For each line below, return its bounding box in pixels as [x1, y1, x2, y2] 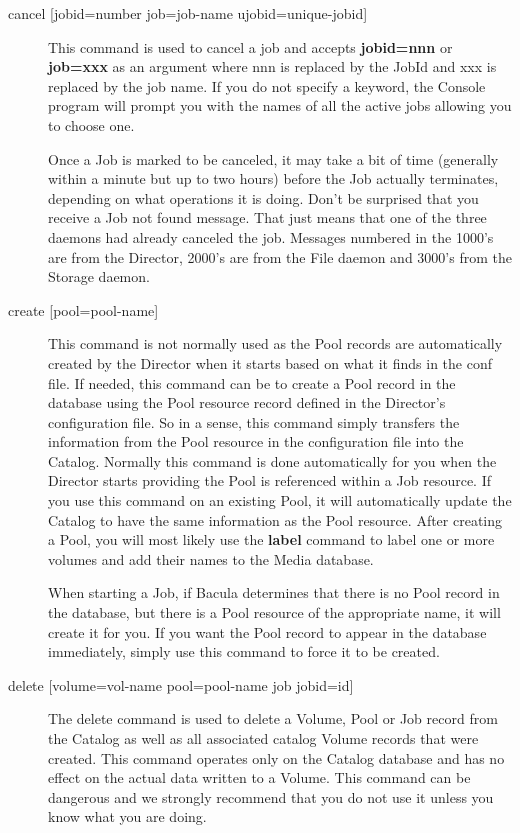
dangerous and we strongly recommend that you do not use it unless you [48, 786, 494, 807]
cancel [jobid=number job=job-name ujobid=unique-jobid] [8, 3, 368, 23]
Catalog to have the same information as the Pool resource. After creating [48, 509, 503, 530]
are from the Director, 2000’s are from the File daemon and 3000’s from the [48, 246, 512, 267]
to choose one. [48, 114, 135, 135]
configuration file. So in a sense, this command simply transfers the [48, 411, 460, 432]
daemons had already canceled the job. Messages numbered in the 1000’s [48, 226, 494, 247]
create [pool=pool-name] [8, 299, 159, 320]
